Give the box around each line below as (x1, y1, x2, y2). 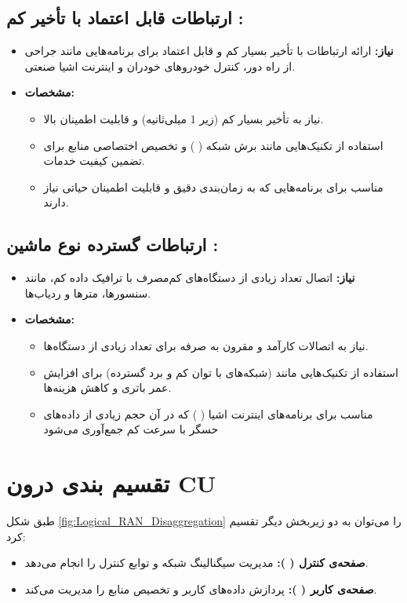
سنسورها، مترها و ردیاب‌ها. (24, 284, 151, 301)
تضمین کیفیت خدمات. (43, 152, 145, 169)
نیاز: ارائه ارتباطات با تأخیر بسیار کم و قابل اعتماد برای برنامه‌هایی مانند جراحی (24, 42, 394, 59)
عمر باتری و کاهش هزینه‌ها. (43, 379, 172, 396)
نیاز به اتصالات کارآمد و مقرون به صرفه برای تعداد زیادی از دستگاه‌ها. (43, 337, 369, 353)
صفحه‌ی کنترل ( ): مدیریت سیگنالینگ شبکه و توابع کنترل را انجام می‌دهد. (24, 554, 369, 571)
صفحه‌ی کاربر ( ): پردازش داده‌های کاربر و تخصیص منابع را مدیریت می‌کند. (24, 580, 377, 597)
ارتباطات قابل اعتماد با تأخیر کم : (6, 5, 244, 30)
